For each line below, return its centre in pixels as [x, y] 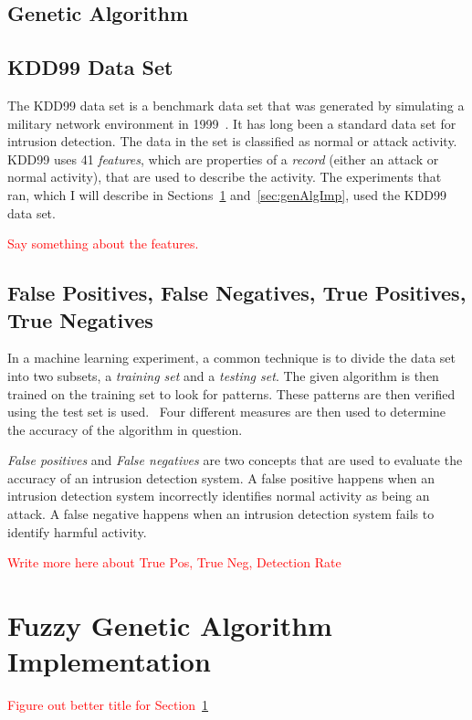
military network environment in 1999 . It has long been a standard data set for [232, 123]
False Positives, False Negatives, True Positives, [237, 293]
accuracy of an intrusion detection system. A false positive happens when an [221, 477]
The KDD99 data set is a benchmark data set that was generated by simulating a [236, 105]
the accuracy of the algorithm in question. [125, 429]
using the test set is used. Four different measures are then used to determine [227, 412]
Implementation [109, 661]
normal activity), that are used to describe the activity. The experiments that [225, 177]
